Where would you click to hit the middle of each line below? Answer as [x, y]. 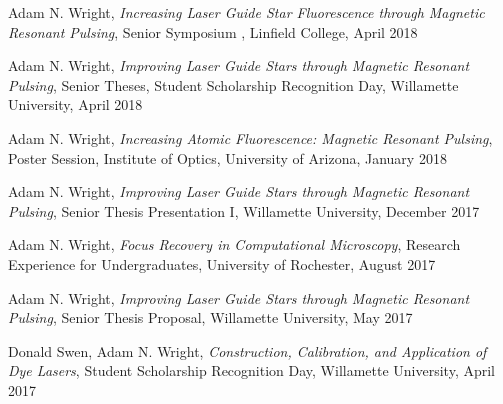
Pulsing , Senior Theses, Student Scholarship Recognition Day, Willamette [233, 84]
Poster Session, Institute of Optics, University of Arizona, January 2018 [227, 157]
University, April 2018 [75, 104]
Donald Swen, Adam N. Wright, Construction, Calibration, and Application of [247, 350]
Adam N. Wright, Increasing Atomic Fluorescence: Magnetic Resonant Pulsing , [250, 137]
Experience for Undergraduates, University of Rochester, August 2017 [222, 263]
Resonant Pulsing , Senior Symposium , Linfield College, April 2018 [213, 31]
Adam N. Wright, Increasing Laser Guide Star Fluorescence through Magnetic [246, 12]
